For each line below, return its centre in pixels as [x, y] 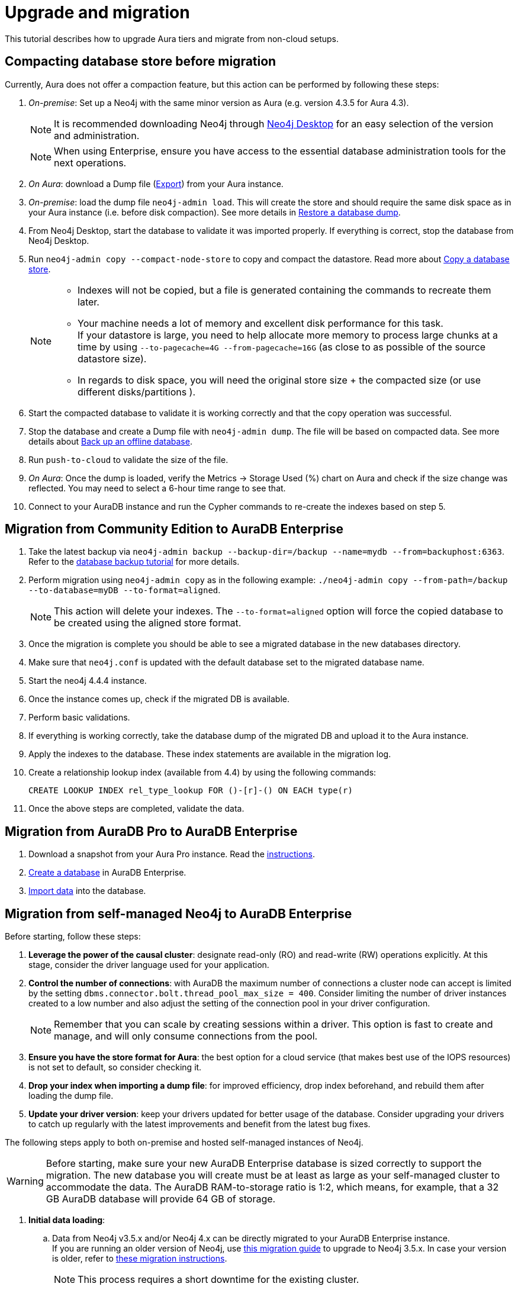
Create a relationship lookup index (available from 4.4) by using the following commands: [202, 773]
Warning [25, 1181]
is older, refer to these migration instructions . [140, 1259]
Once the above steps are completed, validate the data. [136, 809]
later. [89, 302]
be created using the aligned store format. [148, 623]
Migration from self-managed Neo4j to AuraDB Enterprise [178, 913]
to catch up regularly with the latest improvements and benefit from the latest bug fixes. [200, 1124]
